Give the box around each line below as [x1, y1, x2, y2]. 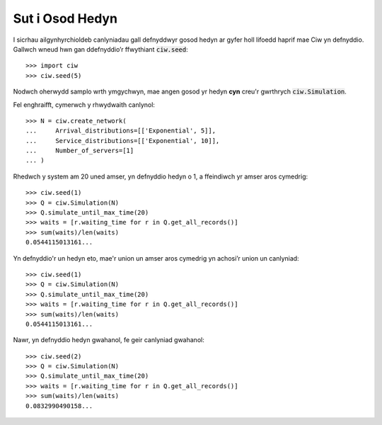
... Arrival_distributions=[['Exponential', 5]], [25, 127, 216, 135]
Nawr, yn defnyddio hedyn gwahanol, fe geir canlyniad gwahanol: [13, 336, 204, 344]
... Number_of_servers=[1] [25, 147, 134, 155]
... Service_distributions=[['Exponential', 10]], [25, 137, 220, 144]
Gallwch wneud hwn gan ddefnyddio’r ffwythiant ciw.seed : [13, 45, 189, 53]
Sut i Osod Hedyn [13, 11, 118, 26]
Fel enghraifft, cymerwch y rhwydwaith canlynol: [13, 100, 156, 109]
